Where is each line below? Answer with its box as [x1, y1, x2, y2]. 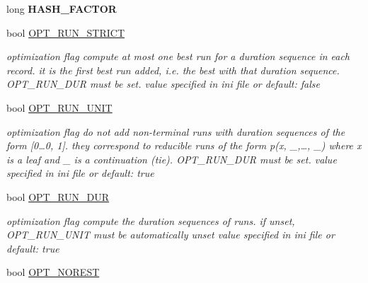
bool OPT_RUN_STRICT [6, 25, 125, 40]
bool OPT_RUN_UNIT [6, 100, 113, 115]
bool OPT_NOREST [6, 265, 100, 279]
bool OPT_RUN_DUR [6, 189, 110, 204]
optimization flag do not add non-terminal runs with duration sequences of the [6, 124, 345, 139]
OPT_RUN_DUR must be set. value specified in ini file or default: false [6, 76, 321, 91]
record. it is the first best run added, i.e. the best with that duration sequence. [6, 62, 340, 77]
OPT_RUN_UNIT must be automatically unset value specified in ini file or [6, 227, 335, 242]
